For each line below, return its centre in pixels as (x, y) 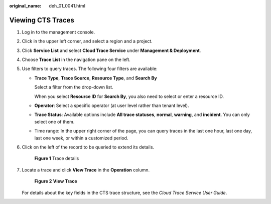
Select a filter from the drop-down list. (74, 87)
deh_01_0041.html (67, 6)
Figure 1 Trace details (57, 158)
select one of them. (54, 121)
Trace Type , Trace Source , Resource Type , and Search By (96, 78)
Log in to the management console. (58, 32)
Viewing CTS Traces (42, 20)
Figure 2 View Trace (56, 181)
